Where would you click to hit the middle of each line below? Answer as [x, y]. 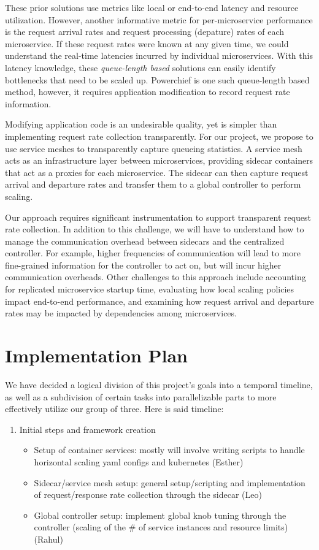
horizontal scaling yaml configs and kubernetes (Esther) [139, 461]
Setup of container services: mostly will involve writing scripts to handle [169, 450]
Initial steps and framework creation [87, 429]
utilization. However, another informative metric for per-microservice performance [159, 19]
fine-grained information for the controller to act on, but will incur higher [143, 265]
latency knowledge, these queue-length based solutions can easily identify [140, 67]
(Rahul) [48, 539]
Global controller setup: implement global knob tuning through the [160, 515]
